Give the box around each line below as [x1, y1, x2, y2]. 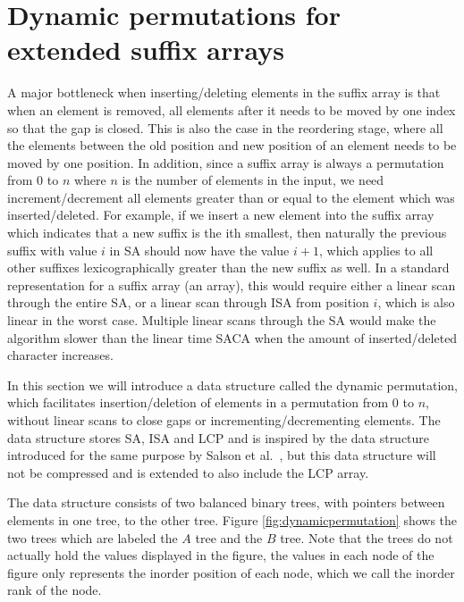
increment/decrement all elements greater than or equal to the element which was [7, 188, 455, 206]
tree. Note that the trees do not [280, 528, 453, 547]
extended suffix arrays [7, 31, 284, 68]
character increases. [7, 346, 114, 364]
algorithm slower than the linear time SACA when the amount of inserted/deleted [7, 328, 458, 347]
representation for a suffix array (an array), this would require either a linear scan [7, 275, 456, 294]
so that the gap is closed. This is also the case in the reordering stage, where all [7, 118, 443, 137]
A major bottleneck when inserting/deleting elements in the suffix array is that [7, 83, 441, 102]
